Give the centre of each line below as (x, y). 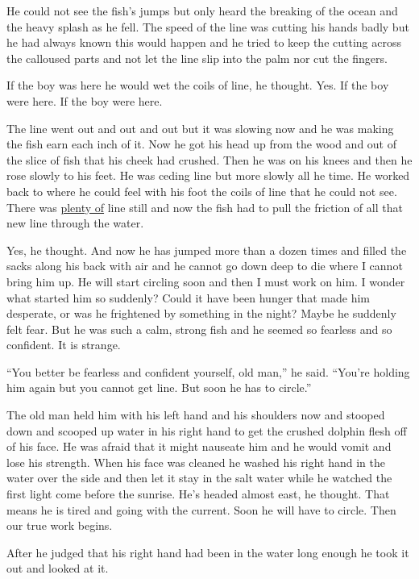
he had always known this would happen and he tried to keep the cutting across (204, 42)
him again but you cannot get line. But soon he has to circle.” (159, 387)
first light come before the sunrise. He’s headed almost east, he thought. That (198, 494)
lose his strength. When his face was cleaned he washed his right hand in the (196, 462)
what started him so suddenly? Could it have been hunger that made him (189, 297)
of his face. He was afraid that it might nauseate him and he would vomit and (199, 446)
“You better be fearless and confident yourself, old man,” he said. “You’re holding (208, 371)
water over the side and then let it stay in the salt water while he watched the (199, 478)
